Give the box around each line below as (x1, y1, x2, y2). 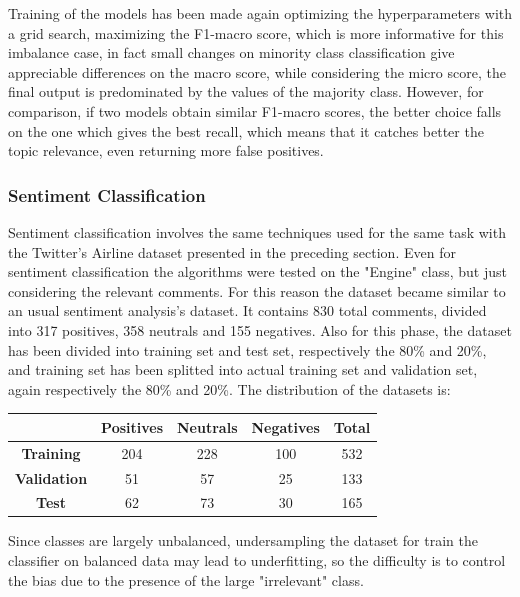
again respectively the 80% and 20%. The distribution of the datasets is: (8, 378, 451, 399)
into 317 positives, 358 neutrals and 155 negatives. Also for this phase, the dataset (8, 319, 512, 340)
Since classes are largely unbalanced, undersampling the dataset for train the (8, 530, 478, 551)
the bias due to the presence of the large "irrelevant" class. (8, 569, 364, 590)
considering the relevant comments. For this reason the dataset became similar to (8, 280, 506, 301)
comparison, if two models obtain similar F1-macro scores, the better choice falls (8, 100, 502, 121)
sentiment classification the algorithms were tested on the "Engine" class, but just (8, 261, 507, 282)
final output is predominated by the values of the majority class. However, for (8, 81, 484, 102)
